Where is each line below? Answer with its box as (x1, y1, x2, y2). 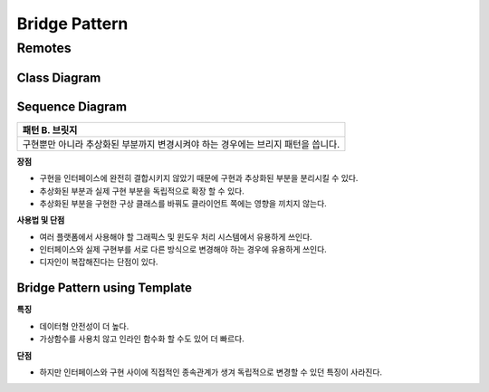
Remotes (16, 40, 72, 56)
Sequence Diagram (16, 99, 127, 114)
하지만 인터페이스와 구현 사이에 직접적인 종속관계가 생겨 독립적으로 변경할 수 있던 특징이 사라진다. (39, 367, 383, 378)
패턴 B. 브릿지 (22, 123, 78, 136)
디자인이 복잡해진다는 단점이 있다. (39, 256, 158, 267)
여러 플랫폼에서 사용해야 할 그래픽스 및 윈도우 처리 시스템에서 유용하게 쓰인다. (39, 231, 312, 242)
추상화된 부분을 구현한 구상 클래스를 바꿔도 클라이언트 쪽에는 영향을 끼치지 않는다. (39, 197, 328, 208)
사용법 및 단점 (16, 215, 65, 225)
